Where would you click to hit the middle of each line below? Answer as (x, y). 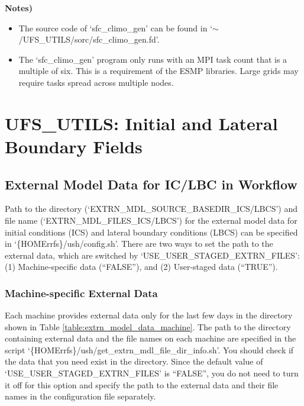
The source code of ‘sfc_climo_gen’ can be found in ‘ (116, 28)
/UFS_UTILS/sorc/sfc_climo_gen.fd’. (89, 39)
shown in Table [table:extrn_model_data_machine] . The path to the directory (148, 326)
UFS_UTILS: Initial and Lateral (141, 123)
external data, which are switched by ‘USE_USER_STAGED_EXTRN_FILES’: (152, 255)
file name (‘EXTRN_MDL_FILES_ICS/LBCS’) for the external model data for (151, 220)
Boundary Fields (74, 146)
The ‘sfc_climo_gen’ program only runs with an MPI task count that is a (153, 59)
